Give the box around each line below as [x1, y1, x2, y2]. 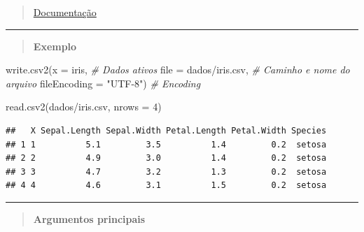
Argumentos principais [33, 211, 146, 226]
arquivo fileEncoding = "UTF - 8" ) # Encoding [6, 75, 201, 90]
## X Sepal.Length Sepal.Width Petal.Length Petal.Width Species [6, 125, 327, 136]
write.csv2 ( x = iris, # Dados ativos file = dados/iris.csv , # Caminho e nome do [6, 62, 350, 77]
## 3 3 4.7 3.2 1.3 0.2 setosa [6, 166, 327, 177]
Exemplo [33, 38, 77, 53]
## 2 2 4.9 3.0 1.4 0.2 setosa [6, 153, 327, 164]
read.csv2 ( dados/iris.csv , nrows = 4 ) [6, 99, 162, 114]
